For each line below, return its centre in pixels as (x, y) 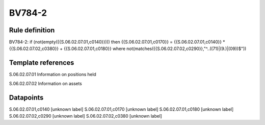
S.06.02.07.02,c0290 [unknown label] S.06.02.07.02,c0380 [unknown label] (85, 116)
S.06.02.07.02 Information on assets (45, 83)
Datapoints (26, 97)
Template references (42, 63)
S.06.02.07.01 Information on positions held (53, 75)
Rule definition (32, 30)
